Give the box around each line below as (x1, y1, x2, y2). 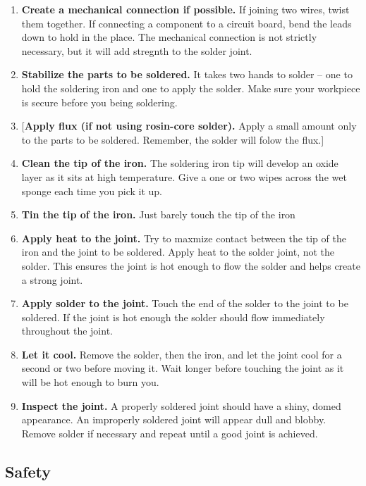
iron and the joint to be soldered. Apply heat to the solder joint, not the (21, 244, 335, 259)
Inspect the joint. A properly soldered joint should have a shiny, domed (21, 398, 341, 413)
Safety (5, 460, 51, 482)
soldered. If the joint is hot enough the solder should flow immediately (21, 309, 325, 324)
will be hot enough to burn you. (21, 375, 159, 390)
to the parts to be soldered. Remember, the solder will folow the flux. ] (21, 132, 324, 147)
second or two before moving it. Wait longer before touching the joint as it (21, 361, 344, 375)
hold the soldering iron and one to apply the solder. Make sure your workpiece (21, 80, 360, 95)
